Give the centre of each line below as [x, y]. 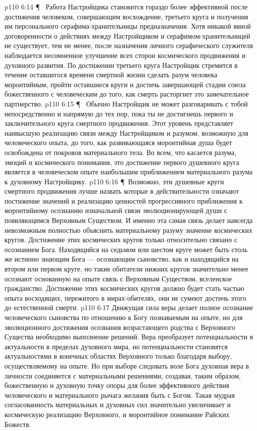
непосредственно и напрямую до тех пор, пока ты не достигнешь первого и [119, 113]
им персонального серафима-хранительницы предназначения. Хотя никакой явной [128, 26]
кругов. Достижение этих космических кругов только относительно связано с [121, 240]
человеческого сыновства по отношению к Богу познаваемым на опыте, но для [124, 317]
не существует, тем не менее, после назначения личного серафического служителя [129, 45]
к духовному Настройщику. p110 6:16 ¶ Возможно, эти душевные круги [114, 181]
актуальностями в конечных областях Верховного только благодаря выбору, [118, 356]
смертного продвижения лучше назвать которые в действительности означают [122, 191]
